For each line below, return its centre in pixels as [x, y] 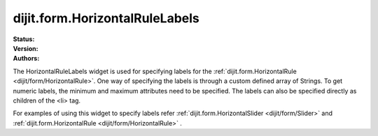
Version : [26, 48]
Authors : [26, 59]
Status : [24, 39]
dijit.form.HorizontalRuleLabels [106, 18]
